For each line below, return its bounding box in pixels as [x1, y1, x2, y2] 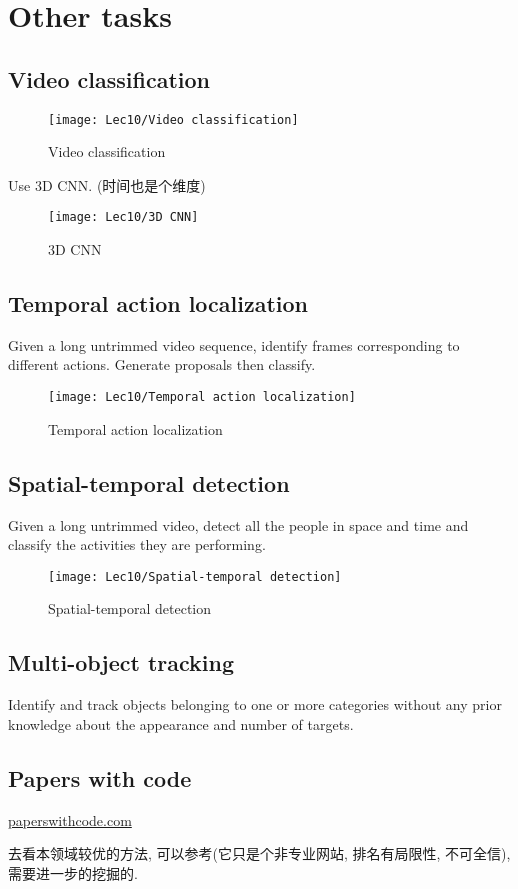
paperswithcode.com [8, 809, 132, 830]
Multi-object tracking [8, 647, 235, 678]
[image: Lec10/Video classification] [48, 112, 299, 127]
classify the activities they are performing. [8, 534, 266, 555]
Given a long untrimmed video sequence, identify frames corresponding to [8, 334, 460, 355]
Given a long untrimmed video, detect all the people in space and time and [8, 514, 469, 535]
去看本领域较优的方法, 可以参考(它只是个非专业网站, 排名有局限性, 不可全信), [8, 843, 511, 864]
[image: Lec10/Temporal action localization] [48, 390, 356, 405]
